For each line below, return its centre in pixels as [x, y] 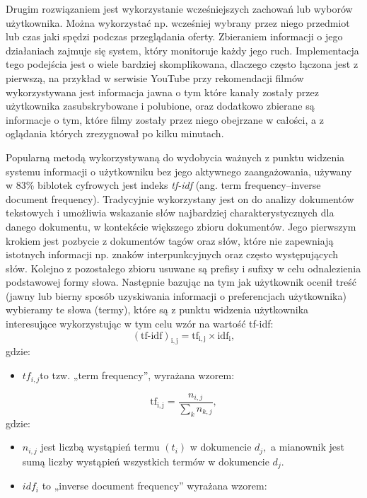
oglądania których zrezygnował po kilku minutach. [115, 133]
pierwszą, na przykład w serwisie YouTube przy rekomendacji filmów [155, 77]
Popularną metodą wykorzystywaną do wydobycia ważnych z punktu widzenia [175, 157]
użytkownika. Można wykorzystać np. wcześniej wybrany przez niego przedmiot [178, 22]
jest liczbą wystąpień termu [100, 447]
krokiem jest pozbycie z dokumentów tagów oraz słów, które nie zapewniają [170, 240]
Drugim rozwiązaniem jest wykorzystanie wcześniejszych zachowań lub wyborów [179, 8]
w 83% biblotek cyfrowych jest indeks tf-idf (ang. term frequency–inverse [163, 185]
